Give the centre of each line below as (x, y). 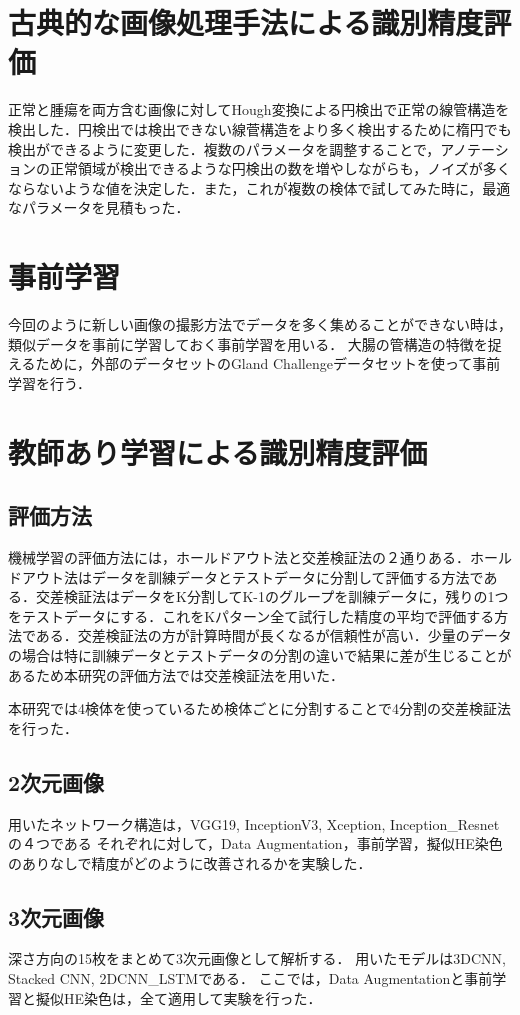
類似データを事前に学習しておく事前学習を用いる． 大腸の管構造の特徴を (248, 343)
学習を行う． (49, 382)
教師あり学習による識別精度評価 (218, 451)
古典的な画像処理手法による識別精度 (246, 22)
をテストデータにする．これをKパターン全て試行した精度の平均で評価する (251, 615)
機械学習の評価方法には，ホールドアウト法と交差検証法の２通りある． (239, 556)
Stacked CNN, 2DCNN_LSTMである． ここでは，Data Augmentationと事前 (250, 978)
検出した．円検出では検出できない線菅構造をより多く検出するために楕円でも (260, 128)
